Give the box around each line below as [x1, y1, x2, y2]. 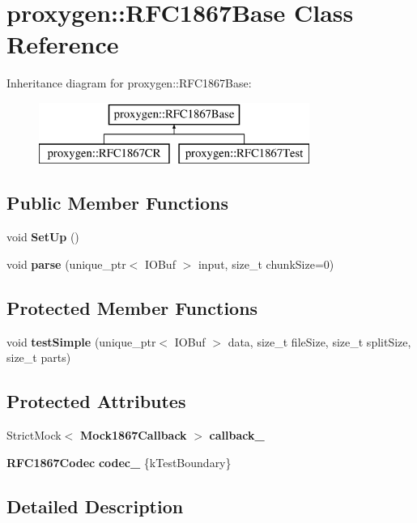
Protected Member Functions [6, 295, 258, 320]
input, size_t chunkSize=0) [198, 255, 334, 272]
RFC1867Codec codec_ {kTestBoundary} [6, 453, 232, 470]
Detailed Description [6, 493, 184, 518]
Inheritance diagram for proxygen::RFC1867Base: [6, 74, 252, 91]
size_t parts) [6, 349, 71, 366]
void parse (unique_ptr [6, 255, 126, 272]
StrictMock [6, 427, 62, 444]
